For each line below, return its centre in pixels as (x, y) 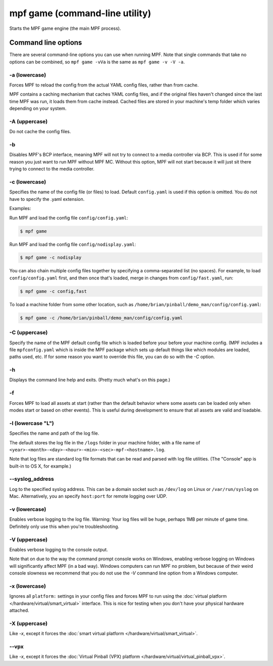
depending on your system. (38, 108)
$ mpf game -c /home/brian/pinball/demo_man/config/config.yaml (101, 318)
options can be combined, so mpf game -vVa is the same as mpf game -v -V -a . (97, 62)
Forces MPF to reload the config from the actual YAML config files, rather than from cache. (104, 85)
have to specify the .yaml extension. (47, 199)
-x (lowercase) (28, 586)
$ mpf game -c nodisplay (51, 258)
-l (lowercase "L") (32, 423)
